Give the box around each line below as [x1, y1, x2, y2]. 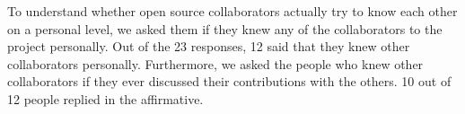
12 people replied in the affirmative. [7, 89, 204, 108]
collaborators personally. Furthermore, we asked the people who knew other [7, 54, 424, 73]
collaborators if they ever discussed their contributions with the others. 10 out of [7, 72, 452, 91]
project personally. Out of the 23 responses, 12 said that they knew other [7, 37, 410, 56]
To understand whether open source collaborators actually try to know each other [7, 2, 458, 20]
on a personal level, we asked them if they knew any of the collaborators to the [7, 19, 443, 38]
